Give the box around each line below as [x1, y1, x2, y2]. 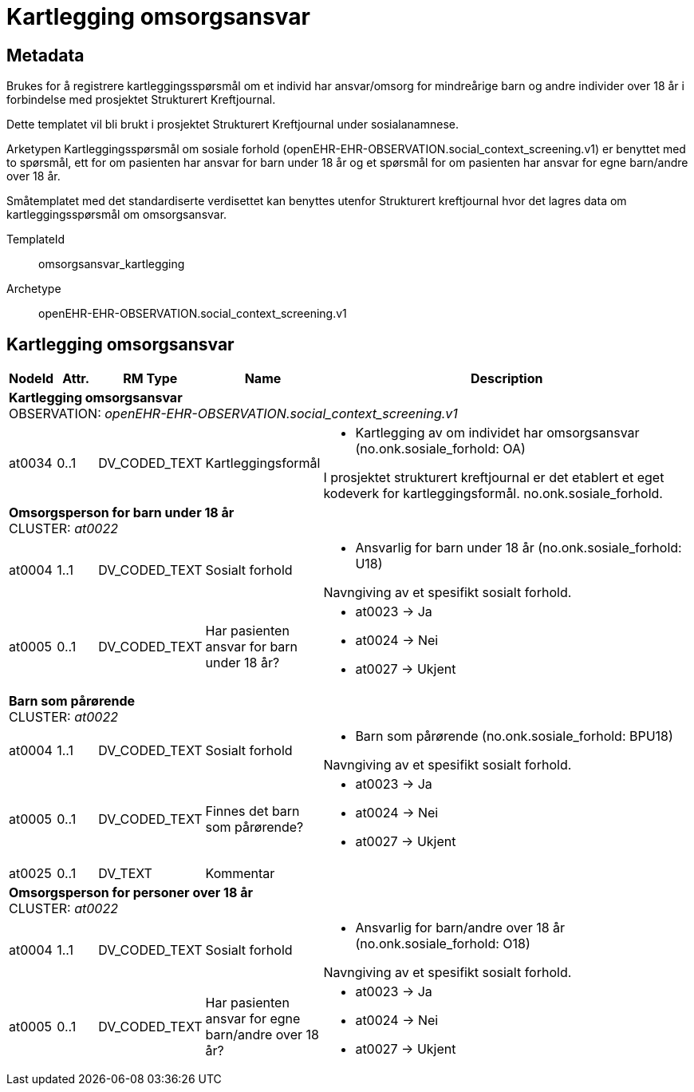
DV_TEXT [98, 865, 152, 882]
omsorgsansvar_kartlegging [38, 257, 185, 271]
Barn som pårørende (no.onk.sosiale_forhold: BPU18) [355, 728, 673, 745]
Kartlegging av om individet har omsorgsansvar [355, 425, 640, 441]
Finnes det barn [205, 803, 300, 820]
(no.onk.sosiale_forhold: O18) [355, 936, 530, 952]
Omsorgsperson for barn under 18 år [9, 504, 235, 521]
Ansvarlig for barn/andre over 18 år [355, 920, 566, 936]
